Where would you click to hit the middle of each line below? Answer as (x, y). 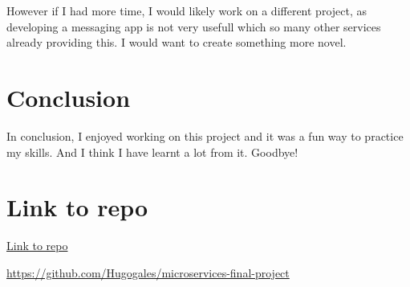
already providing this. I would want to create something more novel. (177, 42)
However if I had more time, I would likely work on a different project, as (187, 10)
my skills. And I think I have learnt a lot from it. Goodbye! (152, 152)
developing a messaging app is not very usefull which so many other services (194, 26)
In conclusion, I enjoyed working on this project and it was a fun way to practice (205, 135)
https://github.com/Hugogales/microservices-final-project (148, 272)
